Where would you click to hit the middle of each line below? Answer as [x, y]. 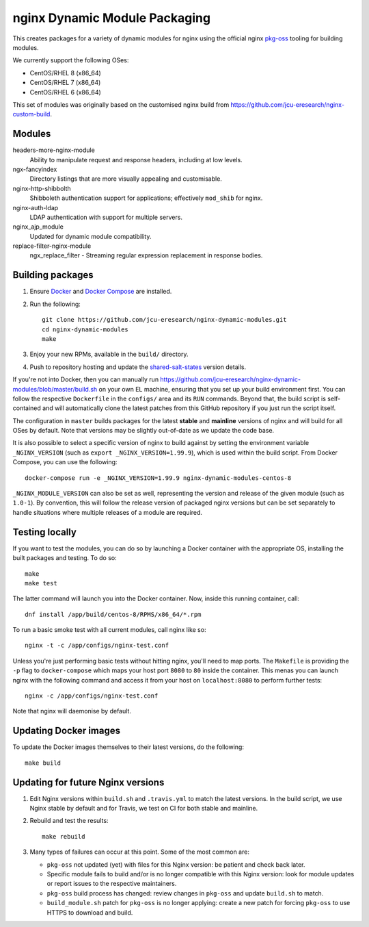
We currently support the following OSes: [71, 60]
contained [27, 408]
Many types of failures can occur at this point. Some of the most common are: [139, 852]
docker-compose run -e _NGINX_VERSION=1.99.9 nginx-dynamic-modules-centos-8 [158, 478]
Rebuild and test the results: [69, 821]
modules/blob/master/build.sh [55, 389]
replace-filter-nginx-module [52, 246]
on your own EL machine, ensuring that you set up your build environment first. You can [222, 389]
